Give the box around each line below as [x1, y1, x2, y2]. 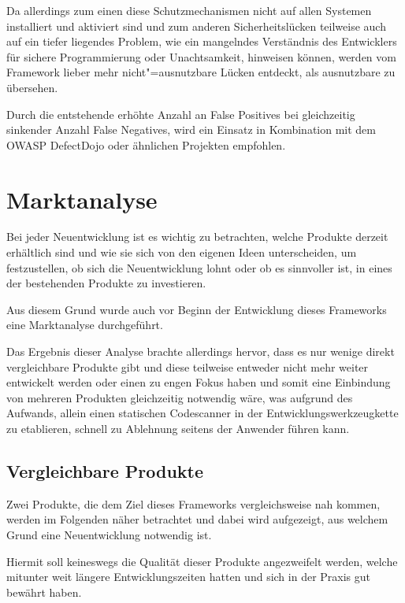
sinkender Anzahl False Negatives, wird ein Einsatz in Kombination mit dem [6, 121, 376, 138]
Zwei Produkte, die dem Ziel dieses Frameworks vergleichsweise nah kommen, [6, 495, 381, 512]
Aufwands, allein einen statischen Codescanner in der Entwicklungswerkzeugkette [6, 405, 399, 421]
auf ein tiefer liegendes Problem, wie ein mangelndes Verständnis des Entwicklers [6, 33, 397, 50]
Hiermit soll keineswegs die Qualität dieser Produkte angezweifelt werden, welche [6, 553, 398, 569]
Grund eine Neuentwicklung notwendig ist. [6, 526, 212, 542]
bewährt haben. [6, 583, 82, 600]
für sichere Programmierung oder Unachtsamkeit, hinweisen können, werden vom [6, 48, 396, 65]
